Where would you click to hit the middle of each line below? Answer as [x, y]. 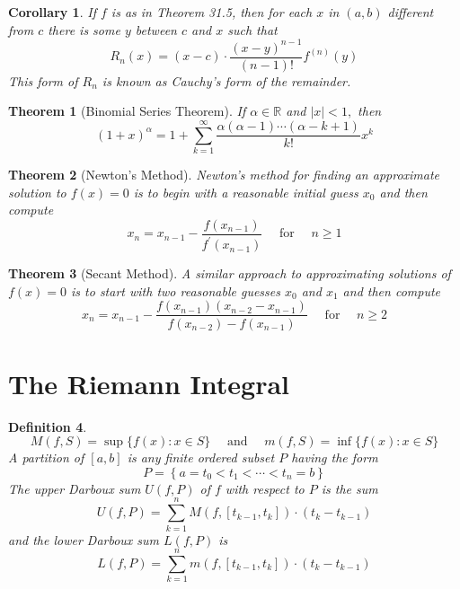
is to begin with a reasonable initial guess [246, 192]
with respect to [265, 488]
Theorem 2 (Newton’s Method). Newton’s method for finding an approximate [224, 175]
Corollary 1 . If [52, 12]
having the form [335, 457]
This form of [43, 80]
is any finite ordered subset [201, 457]
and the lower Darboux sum [84, 539]
